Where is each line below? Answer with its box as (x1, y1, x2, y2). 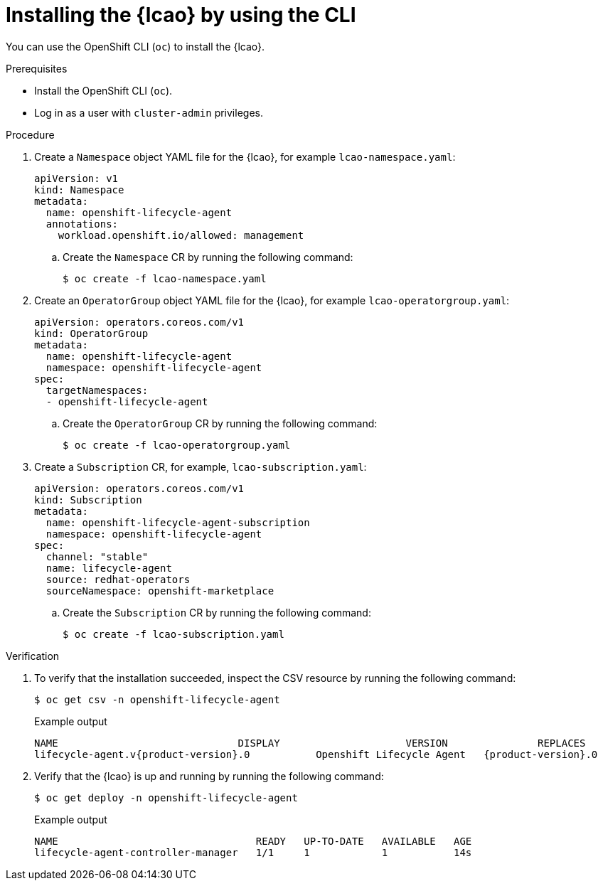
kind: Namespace (34, 183, 124, 196)
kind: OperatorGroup (34, 327, 149, 339)
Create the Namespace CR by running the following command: (63, 250, 353, 263)
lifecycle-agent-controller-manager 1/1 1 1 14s (34, 846, 472, 858)
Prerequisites (6, 62, 68, 75)
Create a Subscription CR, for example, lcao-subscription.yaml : (34, 460, 367, 473)
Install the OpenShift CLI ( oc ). (34, 84, 173, 97)
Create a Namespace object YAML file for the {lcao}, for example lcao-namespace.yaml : (34, 150, 456, 163)
